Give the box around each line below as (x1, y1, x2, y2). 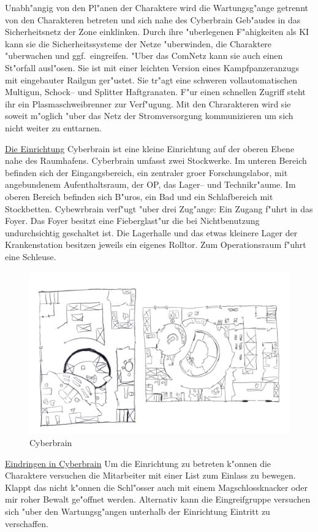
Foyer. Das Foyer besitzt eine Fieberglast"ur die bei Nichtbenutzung (5, 214, 260, 227)
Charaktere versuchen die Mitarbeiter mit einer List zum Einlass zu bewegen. (5, 469, 296, 482)
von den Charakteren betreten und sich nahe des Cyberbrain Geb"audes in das (5, 13, 301, 26)
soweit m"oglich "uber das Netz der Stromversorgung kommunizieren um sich (5, 109, 293, 122)
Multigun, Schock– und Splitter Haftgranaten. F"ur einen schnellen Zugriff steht (5, 85, 306, 98)
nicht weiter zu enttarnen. (5, 121, 102, 134)
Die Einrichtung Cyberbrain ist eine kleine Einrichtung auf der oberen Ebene (5, 142, 295, 155)
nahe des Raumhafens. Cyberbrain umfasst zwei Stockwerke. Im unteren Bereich (5, 154, 307, 167)
